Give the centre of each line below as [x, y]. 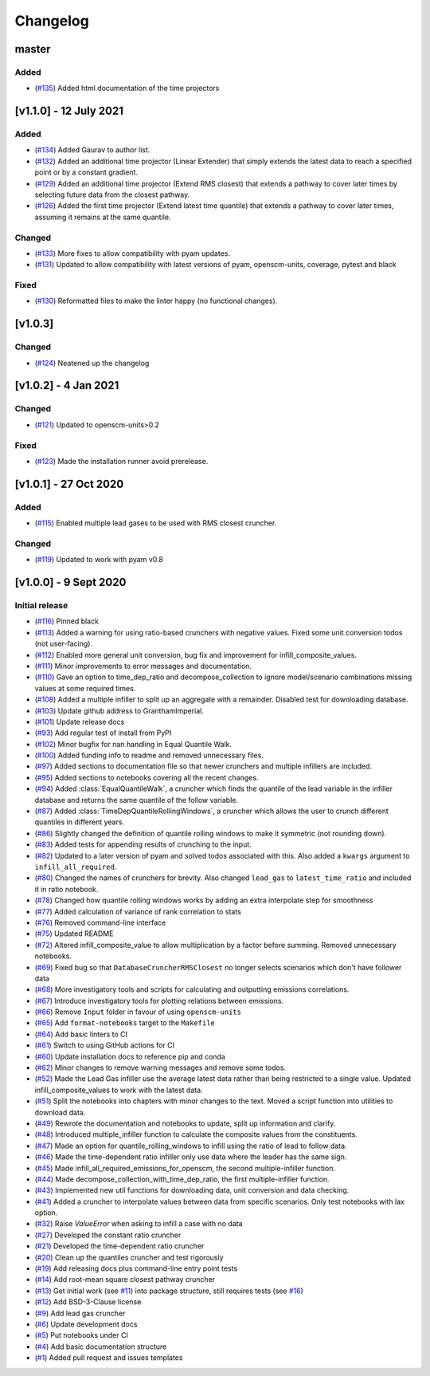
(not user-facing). [64, 644]
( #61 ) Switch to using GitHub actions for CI [105, 1045]
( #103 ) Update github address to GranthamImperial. [119, 710]
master [33, 49]
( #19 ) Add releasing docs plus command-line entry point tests [136, 1268]
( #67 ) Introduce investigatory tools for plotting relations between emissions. [159, 1001]
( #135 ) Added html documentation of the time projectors [127, 88]
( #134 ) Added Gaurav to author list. [92, 150]
